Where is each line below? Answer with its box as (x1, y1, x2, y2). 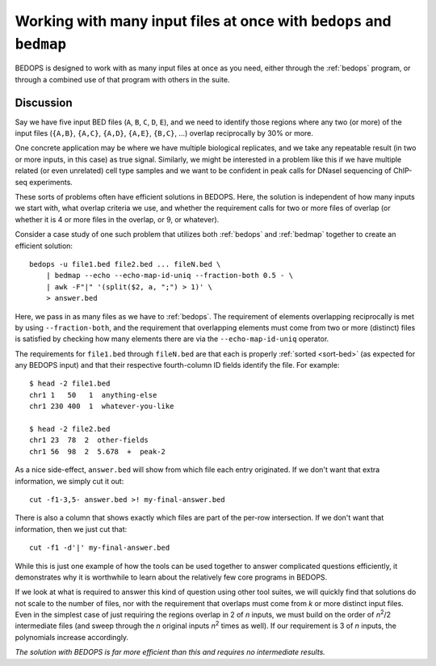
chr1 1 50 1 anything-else (29, 390, 157, 399)
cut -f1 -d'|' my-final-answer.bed (29, 543, 170, 553)
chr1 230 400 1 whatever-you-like (29, 402, 174, 411)
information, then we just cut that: (15, 524, 128, 533)
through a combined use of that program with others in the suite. (15, 74, 230, 84)
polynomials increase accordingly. (15, 632, 129, 642)
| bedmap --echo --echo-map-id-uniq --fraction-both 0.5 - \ (45, 271, 294, 280)
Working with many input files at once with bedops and (15, 12, 392, 30)
